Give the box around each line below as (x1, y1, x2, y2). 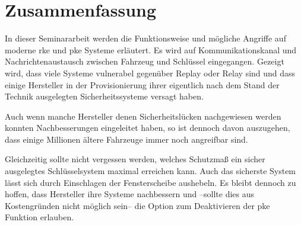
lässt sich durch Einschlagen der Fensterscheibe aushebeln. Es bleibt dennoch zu (5, 176, 296, 188)
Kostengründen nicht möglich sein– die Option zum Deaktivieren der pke (5, 199, 270, 211)
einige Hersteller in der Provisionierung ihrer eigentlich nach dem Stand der (5, 78, 280, 91)
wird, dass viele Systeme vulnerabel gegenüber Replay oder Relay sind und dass (5, 66, 296, 79)
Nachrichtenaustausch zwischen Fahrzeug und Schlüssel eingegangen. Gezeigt (5, 55, 284, 67)
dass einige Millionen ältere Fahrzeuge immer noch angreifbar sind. (5, 133, 248, 145)
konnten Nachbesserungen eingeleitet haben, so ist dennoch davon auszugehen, (5, 121, 290, 134)
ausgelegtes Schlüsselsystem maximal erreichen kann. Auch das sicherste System (5, 165, 296, 177)
